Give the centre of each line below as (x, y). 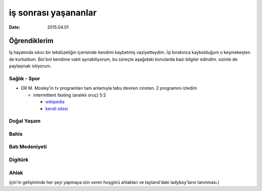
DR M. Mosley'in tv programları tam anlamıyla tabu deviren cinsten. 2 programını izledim (109, 88)
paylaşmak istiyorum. (30, 66)
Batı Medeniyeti (28, 147)
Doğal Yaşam (25, 121)
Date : (15, 27)
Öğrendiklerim (31, 41)
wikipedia (55, 102)
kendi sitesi (57, 109)
